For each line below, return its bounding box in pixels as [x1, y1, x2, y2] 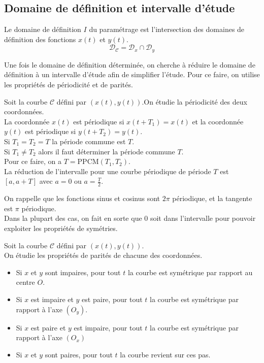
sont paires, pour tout [45, 349, 113, 359]
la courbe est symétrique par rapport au [127, 267, 253, 277]
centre [16, 277, 35, 287]
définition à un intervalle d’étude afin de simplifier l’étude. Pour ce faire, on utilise [4, 69, 260, 80]
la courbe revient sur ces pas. [120, 349, 211, 359]
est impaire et [30, 293, 74, 304]
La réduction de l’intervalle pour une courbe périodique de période [4, 166, 211, 176]
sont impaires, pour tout [45, 267, 121, 277]
